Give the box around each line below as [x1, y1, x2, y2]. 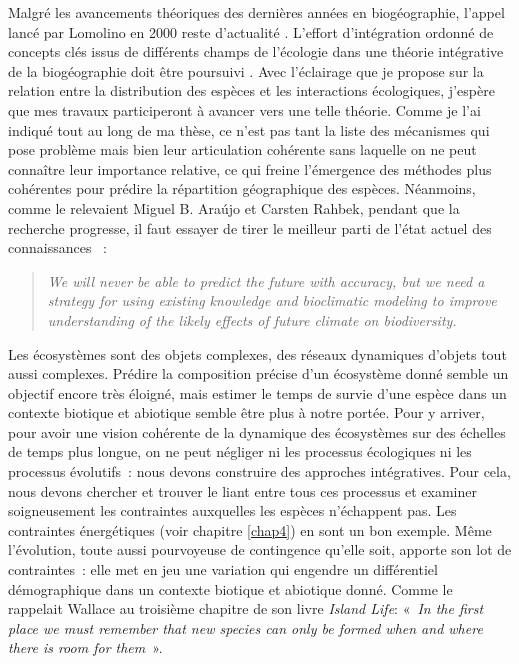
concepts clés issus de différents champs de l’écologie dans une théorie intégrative [8, 41, 504, 62]
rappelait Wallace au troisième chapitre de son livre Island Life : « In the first [8, 598, 484, 619]
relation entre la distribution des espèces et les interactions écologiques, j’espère [8, 80, 495, 101]
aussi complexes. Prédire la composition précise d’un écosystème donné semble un [8, 363, 509, 384]
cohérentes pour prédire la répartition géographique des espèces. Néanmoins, [8, 178, 476, 199]
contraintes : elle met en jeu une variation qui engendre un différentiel [8, 559, 438, 580]
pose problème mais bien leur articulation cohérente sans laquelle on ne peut [8, 139, 477, 160]
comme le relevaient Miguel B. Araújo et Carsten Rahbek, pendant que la [8, 197, 460, 218]
